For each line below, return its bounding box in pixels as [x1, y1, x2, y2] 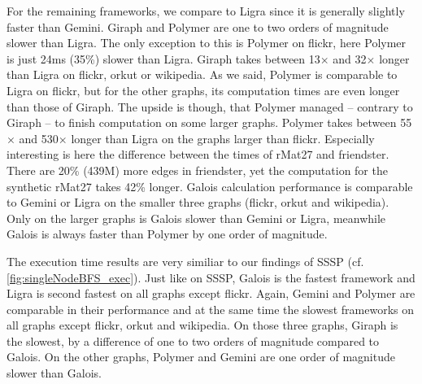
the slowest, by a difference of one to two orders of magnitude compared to [7, 332, 380, 349]
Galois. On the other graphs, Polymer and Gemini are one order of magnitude [7, 348, 395, 365]
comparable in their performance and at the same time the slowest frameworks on [7, 300, 414, 317]
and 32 [333, 50, 367, 67]
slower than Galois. [7, 364, 102, 382]
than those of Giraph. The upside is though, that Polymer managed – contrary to [7, 98, 413, 115]
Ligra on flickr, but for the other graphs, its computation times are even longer [7, 81, 400, 98]
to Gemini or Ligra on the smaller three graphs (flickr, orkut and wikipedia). [7, 194, 389, 211]
